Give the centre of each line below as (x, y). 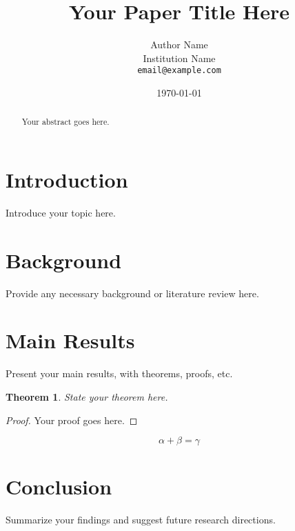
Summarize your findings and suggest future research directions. (141, 520)
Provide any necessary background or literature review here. (132, 293)
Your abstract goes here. (65, 122)
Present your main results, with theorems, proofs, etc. (119, 373)
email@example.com (179, 71)
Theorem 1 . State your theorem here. (87, 396)
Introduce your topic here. (61, 212)
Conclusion (59, 487)
